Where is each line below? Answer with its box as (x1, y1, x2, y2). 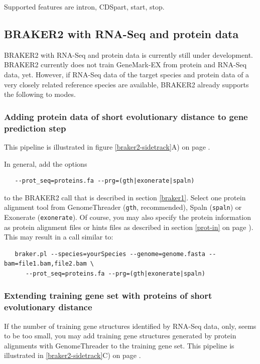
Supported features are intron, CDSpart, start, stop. (4, 2, 165, 12)
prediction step (4, 122, 66, 134)
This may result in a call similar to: (4, 231, 113, 242)
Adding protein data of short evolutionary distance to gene (4, 110, 248, 123)
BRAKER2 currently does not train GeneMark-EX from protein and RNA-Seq (4, 59, 247, 70)
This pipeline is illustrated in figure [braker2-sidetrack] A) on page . (4, 141, 210, 152)
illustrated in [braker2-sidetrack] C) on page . (4, 350, 141, 360)
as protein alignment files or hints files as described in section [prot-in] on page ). (4, 221, 253, 232)
